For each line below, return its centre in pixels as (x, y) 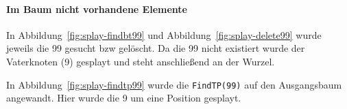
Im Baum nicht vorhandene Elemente (97, 9)
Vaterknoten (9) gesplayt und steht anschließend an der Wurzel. (141, 61)
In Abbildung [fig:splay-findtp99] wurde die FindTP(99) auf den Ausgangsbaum (174, 84)
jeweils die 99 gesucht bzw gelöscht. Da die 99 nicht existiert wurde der (156, 48)
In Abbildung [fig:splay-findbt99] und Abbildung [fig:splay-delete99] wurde (164, 34)
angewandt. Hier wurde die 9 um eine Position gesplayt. (124, 98)
